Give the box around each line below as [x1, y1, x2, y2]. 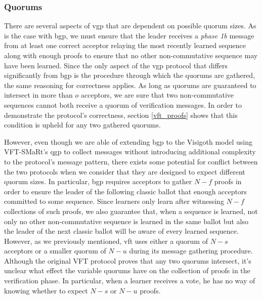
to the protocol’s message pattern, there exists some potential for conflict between [4, 156, 258, 166]
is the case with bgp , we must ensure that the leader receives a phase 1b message [4, 30, 254, 40]
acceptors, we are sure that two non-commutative [81, 90, 234, 100]
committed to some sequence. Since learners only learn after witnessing [4, 196, 224, 206]
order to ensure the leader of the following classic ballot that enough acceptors [4, 186, 247, 196]
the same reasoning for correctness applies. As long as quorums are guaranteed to [4, 79, 256, 90]
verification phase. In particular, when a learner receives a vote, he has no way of [4, 275, 255, 286]
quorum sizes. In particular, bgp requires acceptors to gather [4, 176, 192, 187]
